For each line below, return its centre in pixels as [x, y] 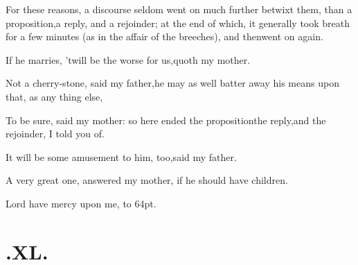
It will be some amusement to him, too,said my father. [121, 156]
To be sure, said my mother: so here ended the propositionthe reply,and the [166, 120]
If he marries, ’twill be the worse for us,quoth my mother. [128, 59]
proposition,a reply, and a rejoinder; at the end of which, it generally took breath [178, 23]
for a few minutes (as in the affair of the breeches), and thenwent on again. [164, 36]
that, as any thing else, [54, 96]
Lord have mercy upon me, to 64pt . [81, 203]
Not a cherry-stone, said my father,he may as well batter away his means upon [172, 83]
